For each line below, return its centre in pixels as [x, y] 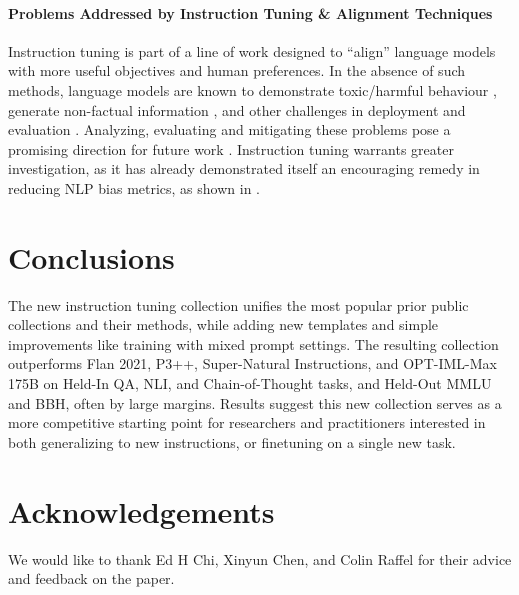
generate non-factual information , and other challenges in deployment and [237, 109]
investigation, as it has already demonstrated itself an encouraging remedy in [244, 168]
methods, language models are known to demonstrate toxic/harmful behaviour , [252, 89]
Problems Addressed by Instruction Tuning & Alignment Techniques [250, 12]
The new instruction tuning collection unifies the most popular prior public [238, 304]
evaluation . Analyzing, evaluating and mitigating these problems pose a [229, 129]
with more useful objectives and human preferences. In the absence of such [237, 70]
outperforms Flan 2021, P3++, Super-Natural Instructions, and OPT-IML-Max [252, 363]
